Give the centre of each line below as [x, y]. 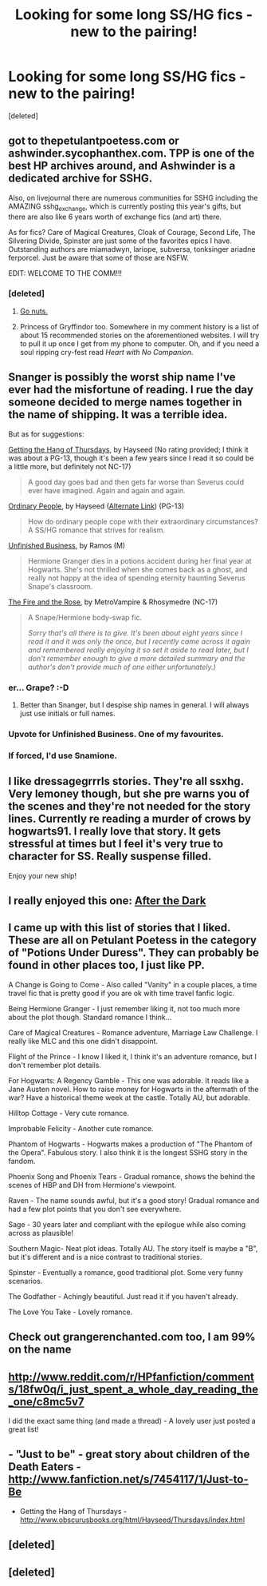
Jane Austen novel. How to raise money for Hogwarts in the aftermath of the [133, 1089]
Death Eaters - [45, 1467]
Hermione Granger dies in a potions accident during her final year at [140, 560]
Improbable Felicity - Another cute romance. [81, 1128]
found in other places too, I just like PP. [107, 965]
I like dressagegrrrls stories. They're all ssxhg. [126, 781]
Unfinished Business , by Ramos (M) [67, 545]
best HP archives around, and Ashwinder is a [122, 166]
